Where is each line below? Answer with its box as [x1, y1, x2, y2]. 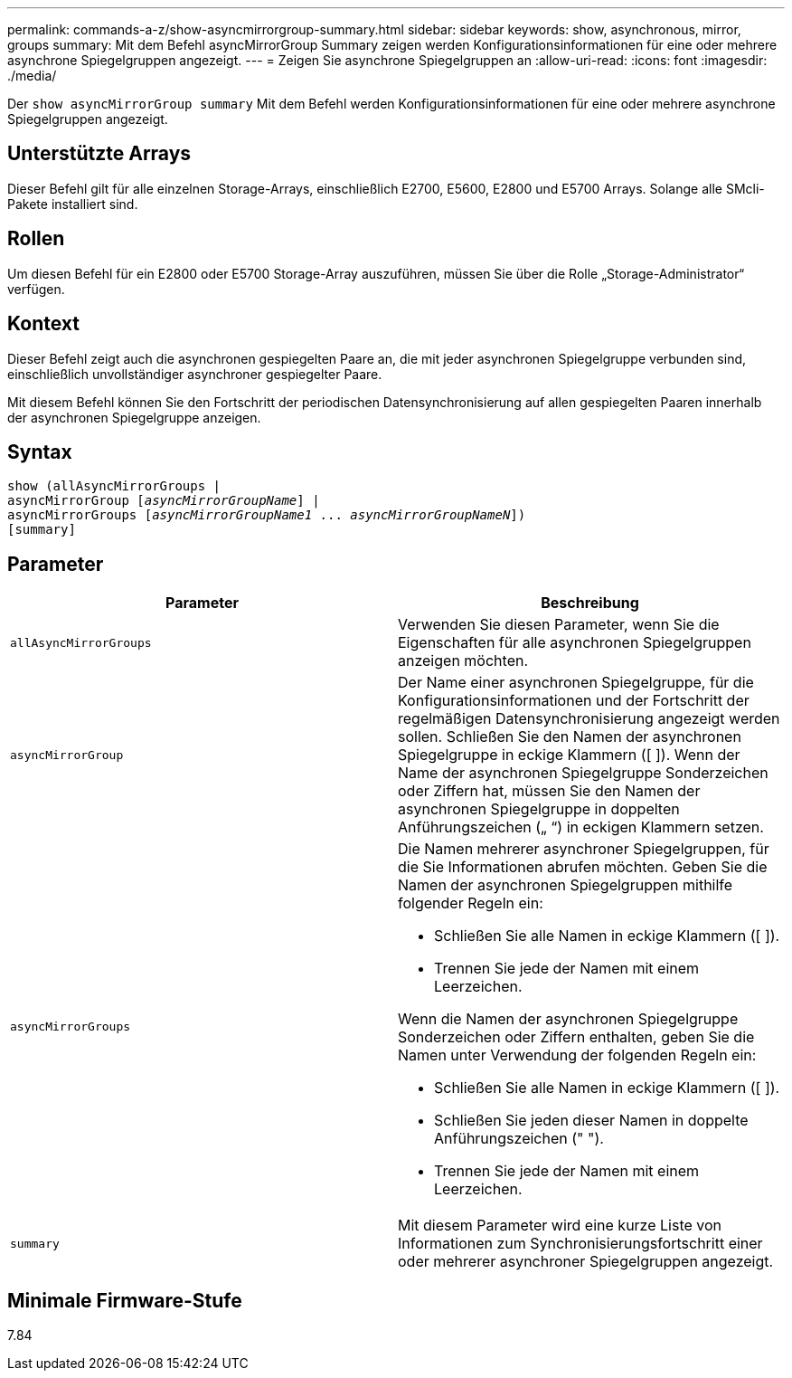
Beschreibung [541, 594, 639, 613]
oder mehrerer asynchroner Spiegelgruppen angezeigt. [398, 1252, 774, 1271]
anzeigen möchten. [398, 651, 529, 670]
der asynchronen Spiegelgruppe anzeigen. [7, 409, 261, 425]
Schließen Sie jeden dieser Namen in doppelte [434, 1111, 749, 1130]
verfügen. [7, 280, 65, 297]
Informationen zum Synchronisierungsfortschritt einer [398, 1234, 763, 1253]
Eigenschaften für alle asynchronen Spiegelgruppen [398, 633, 751, 652]
